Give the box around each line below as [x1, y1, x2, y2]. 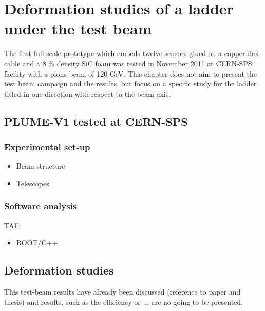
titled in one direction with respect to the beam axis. [4, 88, 171, 99]
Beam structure [16, 160, 65, 171]
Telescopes [16, 177, 49, 188]
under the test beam [4, 18, 152, 39]
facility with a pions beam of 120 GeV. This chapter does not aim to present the [4, 68, 257, 79]
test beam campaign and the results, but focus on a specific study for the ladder [4, 78, 257, 89]
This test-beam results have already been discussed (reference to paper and [4, 286, 241, 297]
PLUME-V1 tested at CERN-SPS [4, 113, 188, 129]
